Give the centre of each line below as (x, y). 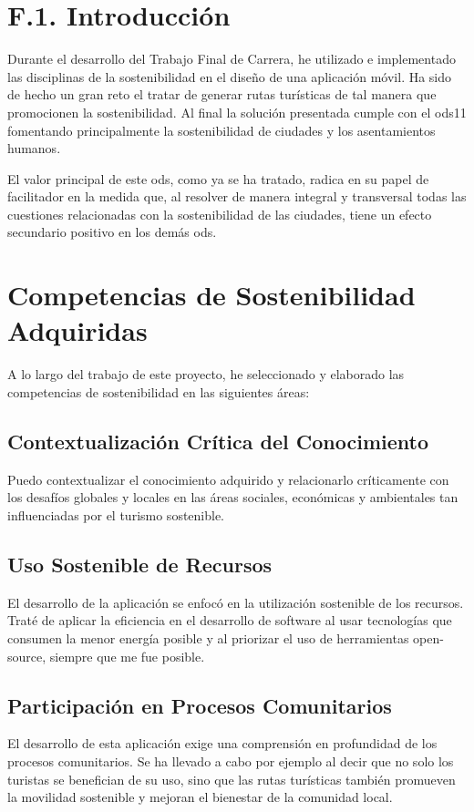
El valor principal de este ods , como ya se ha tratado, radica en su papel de (218, 178)
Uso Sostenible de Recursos (140, 564)
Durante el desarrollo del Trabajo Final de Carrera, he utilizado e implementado (232, 59)
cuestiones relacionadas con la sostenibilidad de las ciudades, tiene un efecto (220, 214)
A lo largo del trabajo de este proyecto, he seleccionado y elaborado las (206, 374)
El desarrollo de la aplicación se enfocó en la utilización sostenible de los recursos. (236, 602)
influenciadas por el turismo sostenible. (116, 514)
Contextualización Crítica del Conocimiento (218, 441)
